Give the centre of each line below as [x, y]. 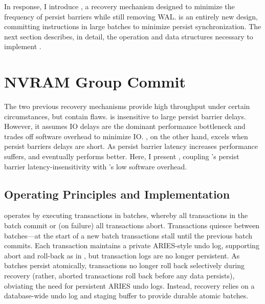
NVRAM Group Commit [95, 82]
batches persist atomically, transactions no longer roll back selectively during [125, 265]
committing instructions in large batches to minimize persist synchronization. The [133, 26]
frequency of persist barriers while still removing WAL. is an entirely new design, [131, 16]
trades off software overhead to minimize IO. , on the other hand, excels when [126, 136]
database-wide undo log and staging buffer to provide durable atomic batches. [126, 296]
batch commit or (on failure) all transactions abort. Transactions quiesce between [132, 225]
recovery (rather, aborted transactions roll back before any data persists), [119, 276]
